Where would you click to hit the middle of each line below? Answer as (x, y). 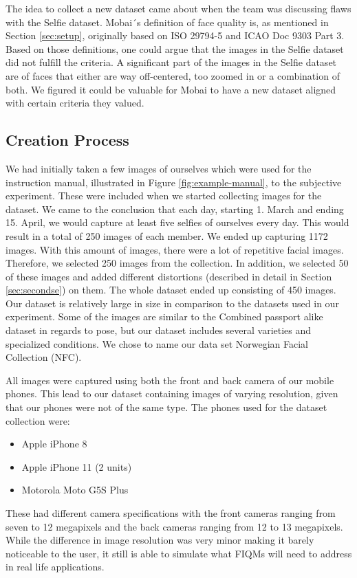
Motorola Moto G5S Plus (75, 490)
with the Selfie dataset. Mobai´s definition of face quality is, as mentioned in (167, 22)
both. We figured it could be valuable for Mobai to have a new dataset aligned (171, 89)
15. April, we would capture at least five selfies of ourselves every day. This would (177, 222)
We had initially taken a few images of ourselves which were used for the (159, 168)
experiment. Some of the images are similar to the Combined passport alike (164, 316)
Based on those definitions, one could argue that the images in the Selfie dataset (175, 48)
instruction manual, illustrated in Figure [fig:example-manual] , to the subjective (174, 182)
